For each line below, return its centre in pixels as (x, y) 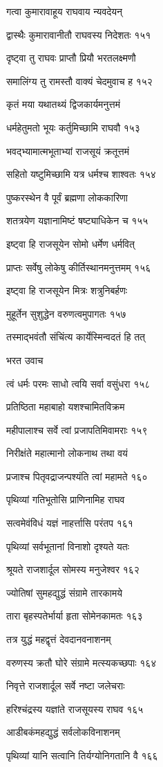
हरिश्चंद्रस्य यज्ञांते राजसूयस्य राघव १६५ (75, 709)
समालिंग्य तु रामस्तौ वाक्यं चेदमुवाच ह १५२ (79, 81)
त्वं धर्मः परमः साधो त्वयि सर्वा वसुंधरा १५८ (78, 383)
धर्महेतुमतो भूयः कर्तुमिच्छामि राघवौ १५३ (73, 127)
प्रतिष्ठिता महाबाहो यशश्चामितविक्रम (66, 407)
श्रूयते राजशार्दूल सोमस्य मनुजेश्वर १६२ (73, 569)
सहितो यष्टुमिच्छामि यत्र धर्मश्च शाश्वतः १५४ (81, 174)
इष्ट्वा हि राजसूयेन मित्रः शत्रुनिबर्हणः (67, 290)
